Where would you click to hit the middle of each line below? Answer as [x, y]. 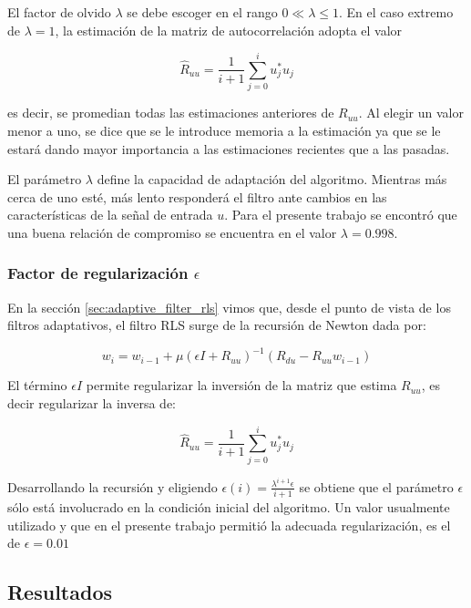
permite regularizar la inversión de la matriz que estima [241, 385]
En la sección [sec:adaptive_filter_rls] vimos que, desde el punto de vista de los [229, 307]
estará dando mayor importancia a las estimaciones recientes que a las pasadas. [229, 148]
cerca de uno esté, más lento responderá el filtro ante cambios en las [197, 196]
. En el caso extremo [396, 12]
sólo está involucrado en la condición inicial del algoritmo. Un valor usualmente [229, 507]
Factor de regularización [98, 273]
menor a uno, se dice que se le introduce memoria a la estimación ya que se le [224, 130]
